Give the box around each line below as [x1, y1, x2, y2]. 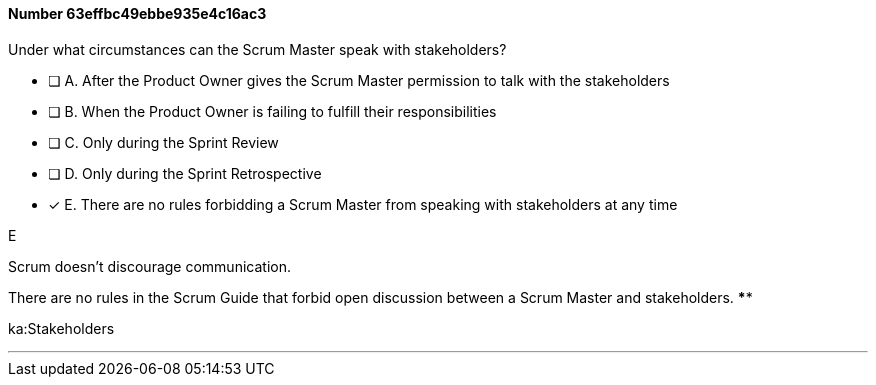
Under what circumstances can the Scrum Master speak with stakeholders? [8, 40, 507, 58]
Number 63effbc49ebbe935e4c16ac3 [8, 5, 267, 22]
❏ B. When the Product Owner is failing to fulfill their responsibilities [48, 102, 497, 120]
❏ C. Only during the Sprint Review [48, 133, 279, 151]
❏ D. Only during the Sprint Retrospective [48, 164, 322, 182]
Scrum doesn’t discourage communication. [8, 257, 291, 275]
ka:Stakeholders [8, 319, 115, 337]
